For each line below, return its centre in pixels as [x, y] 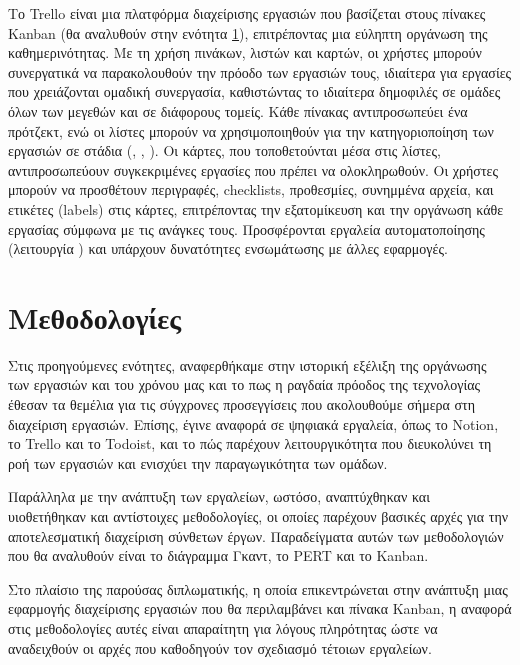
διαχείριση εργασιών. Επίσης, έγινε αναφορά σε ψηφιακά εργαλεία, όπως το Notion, [253, 423]
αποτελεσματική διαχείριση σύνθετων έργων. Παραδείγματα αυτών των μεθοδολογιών [256, 535]
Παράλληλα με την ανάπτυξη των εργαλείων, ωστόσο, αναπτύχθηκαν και [219, 496]
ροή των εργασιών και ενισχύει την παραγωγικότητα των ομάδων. [198, 462]
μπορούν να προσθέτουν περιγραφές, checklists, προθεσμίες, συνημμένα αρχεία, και [251, 189]
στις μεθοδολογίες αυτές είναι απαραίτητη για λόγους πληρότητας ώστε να [223, 627]
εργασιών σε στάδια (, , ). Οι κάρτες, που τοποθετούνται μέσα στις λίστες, [224, 150]
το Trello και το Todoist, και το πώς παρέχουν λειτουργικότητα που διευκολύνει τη [250, 443]
